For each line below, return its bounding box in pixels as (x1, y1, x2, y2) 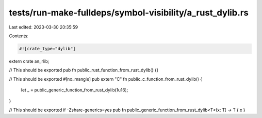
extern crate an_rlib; (9, 58, 49, 64)
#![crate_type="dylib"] (19, 46, 76, 51)
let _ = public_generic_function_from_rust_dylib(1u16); (21, 87, 128, 93)
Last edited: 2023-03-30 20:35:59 (9, 24, 78, 30)
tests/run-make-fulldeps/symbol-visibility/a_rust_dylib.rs (9, 7, 249, 18)
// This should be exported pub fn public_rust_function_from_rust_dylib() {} (9, 67, 159, 73)
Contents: (9, 33, 29, 39)
